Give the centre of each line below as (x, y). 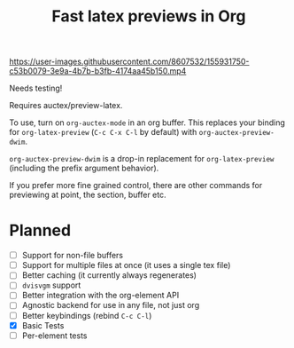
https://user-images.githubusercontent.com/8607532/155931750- (129, 62)
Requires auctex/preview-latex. (66, 106)
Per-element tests (54, 336)
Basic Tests (43, 325)
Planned (40, 230)
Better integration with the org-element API (101, 296)
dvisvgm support (51, 285)
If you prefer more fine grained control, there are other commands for (136, 186)
